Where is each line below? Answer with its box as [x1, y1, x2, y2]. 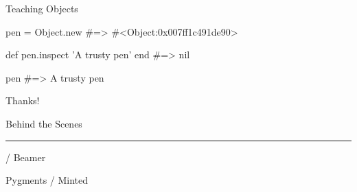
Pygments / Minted [5, 173, 89, 187]
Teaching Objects [5, 1, 78, 15]
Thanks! [5, 93, 40, 108]
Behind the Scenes [5, 116, 82, 130]
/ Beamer [5, 149, 46, 164]
